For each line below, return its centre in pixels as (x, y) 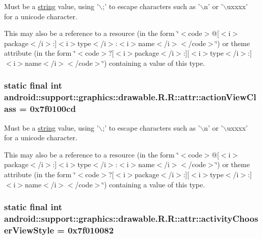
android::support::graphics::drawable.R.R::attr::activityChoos (131, 218)
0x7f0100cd (53, 109)
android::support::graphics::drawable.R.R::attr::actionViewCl (130, 97)
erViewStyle (29, 230)
